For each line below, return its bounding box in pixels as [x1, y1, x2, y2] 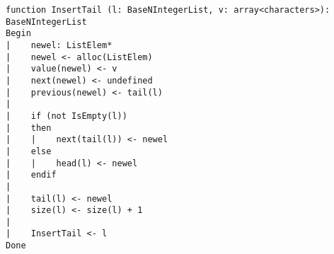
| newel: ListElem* [6, 40, 113, 50]
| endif [6, 170, 57, 180]
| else [6, 146, 52, 156]
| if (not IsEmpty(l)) [6, 110, 127, 121]
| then [6, 122, 52, 133]
